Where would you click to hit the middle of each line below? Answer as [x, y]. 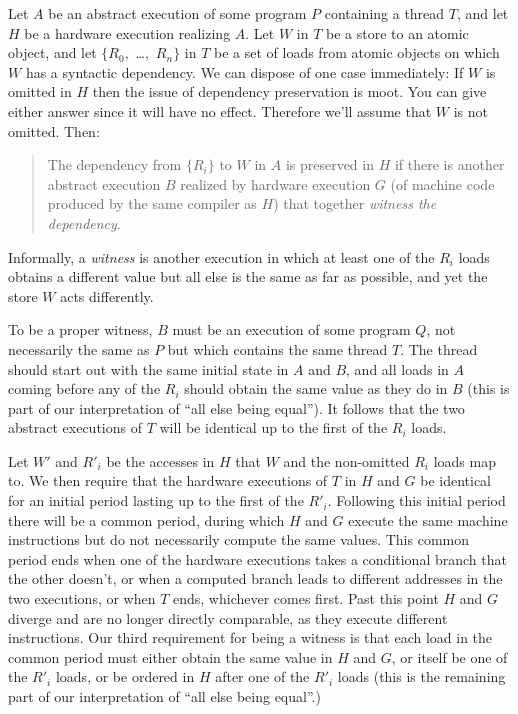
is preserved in [329, 164]
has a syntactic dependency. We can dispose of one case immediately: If [244, 71]
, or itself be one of [449, 656]
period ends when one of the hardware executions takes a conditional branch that [257, 558]
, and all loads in [397, 368]
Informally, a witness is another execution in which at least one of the [221, 256]
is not [470, 110]
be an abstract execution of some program [177, 13]
